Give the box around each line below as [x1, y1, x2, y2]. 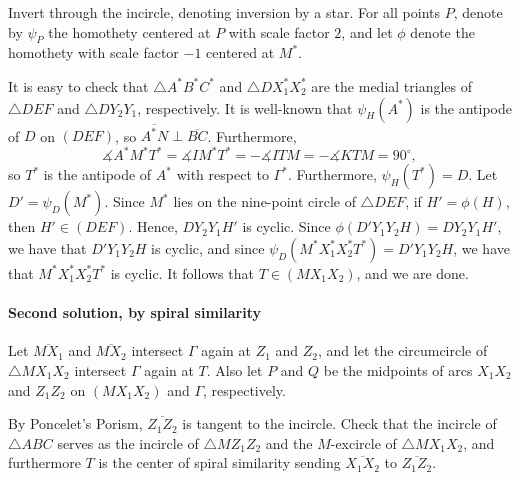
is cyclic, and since [151, 237, 265, 258]
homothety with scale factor [8, 42, 179, 63]
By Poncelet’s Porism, [8, 413, 143, 434]
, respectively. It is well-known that [137, 97, 353, 118]
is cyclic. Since [242, 216, 331, 237]
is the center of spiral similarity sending [98, 452, 341, 473]
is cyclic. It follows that [110, 262, 254, 283]
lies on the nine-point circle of [173, 191, 356, 212]
